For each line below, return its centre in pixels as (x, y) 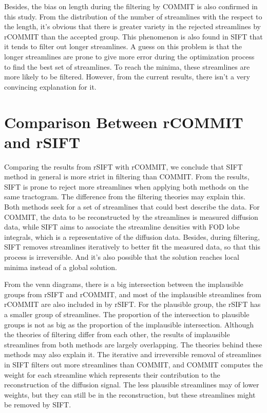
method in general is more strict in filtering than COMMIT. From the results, (127, 177)
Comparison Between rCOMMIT (124, 122)
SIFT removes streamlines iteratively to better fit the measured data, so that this (132, 247)
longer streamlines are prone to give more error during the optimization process (129, 56)
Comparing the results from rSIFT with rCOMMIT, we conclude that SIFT (123, 166)
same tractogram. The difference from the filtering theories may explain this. (125, 197)
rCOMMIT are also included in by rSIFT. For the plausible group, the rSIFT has (132, 304)
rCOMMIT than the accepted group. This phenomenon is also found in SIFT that (133, 36)
